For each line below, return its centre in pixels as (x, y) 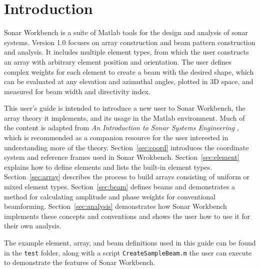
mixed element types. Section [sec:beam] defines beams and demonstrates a (120, 187)
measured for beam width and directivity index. (77, 91)
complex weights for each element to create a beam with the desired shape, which (129, 71)
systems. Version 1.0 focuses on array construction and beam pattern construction (130, 42)
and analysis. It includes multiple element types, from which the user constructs (126, 52)
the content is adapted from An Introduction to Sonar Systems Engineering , (121, 127)
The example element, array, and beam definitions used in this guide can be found (130, 242)
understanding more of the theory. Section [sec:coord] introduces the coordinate (126, 147)
